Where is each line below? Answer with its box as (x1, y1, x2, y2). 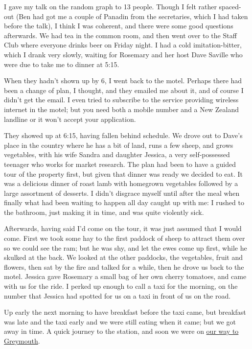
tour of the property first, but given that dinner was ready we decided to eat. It (4, 168, 243, 179)
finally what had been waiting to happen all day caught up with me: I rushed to (4, 197, 244, 208)
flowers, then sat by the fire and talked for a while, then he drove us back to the (4, 261, 244, 272)
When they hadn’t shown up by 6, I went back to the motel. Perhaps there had (4, 75, 242, 86)
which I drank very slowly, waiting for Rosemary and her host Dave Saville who (4, 49, 243, 59)
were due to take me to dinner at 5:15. (4, 59, 119, 69)
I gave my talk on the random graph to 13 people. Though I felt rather (4, 1, 217, 11)
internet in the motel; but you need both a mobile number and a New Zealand (4, 104, 239, 114)
